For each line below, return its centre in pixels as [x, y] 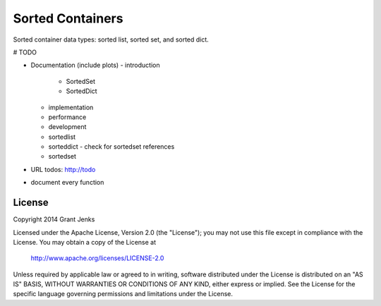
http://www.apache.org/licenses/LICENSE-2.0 [97, 258]
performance [67, 117]
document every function [67, 183]
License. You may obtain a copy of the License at [85, 242]
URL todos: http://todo [63, 169]
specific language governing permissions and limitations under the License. [123, 294]
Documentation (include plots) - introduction [95, 65]
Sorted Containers [68, 18]
